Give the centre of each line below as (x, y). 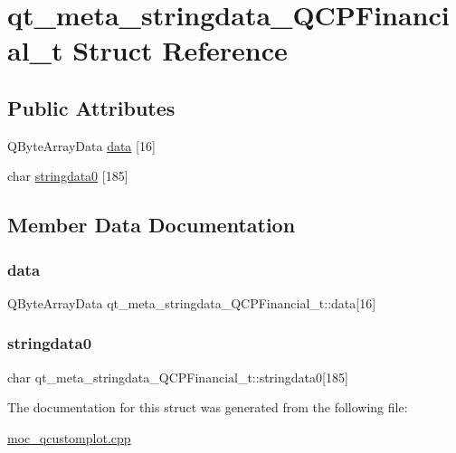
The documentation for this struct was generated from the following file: (208, 407)
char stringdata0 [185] (68, 176)
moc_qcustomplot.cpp (69, 437)
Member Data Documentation (152, 225)
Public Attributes (91, 107)
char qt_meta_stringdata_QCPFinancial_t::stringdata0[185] (178, 377)
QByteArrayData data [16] (81, 145)
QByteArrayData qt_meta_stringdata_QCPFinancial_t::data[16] (192, 302)
